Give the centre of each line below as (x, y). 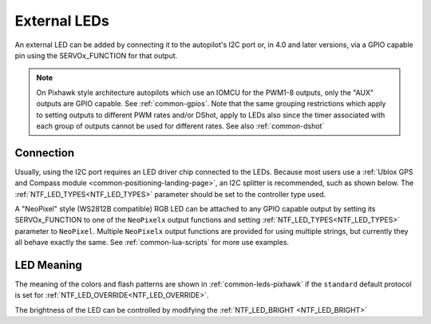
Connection (45, 153)
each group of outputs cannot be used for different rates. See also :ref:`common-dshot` (180, 126)
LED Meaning (49, 265)
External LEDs (62, 21)
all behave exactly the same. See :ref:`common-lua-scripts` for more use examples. (152, 243)
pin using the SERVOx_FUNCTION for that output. (96, 55)
